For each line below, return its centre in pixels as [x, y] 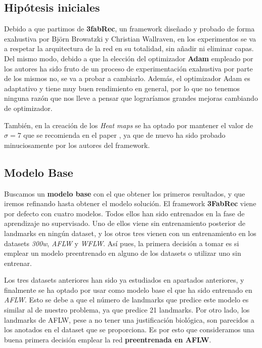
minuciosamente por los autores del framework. [77, 145]
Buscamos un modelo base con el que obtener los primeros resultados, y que [125, 193]
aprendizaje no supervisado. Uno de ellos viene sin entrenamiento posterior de [125, 223]
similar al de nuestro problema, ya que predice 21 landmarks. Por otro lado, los [127, 310]
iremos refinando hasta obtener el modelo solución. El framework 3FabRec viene [130, 203]
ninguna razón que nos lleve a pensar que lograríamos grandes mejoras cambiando [131, 98]
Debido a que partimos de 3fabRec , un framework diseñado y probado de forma [129, 29]
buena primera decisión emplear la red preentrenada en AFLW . [108, 339]
